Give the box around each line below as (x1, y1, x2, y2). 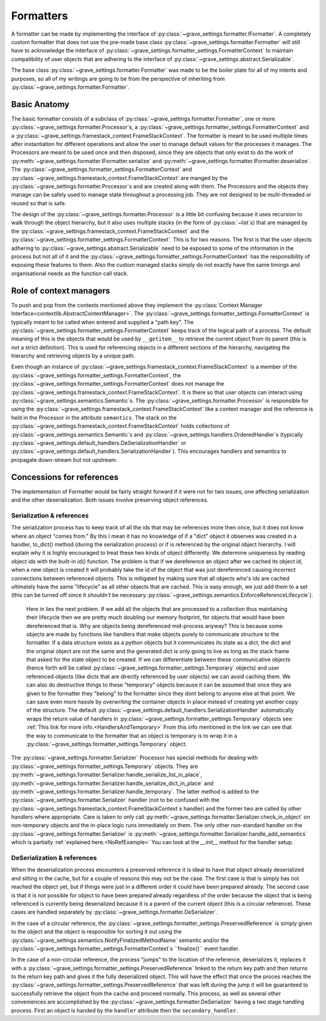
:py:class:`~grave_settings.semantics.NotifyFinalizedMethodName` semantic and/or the (11, 936, 229, 944)
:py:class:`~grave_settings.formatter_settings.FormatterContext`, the (11, 371, 181, 379)
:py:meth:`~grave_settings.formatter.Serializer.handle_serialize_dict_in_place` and (11, 779, 214, 787)
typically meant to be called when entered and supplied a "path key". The (11, 318, 194, 325)
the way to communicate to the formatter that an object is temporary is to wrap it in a (26, 732, 238, 739)
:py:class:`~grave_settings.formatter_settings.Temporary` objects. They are (11, 763, 199, 770)
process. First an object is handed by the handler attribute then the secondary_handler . (11, 1007, 238, 1014)
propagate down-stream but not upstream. (11, 456, 118, 463)
